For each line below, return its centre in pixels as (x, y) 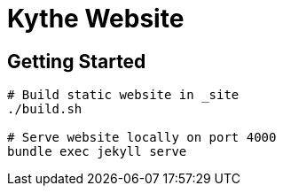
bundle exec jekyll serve (97, 152)
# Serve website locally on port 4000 (142, 138)
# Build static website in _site (123, 95)
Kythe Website (96, 19)
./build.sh (45, 109)
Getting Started (77, 61)
